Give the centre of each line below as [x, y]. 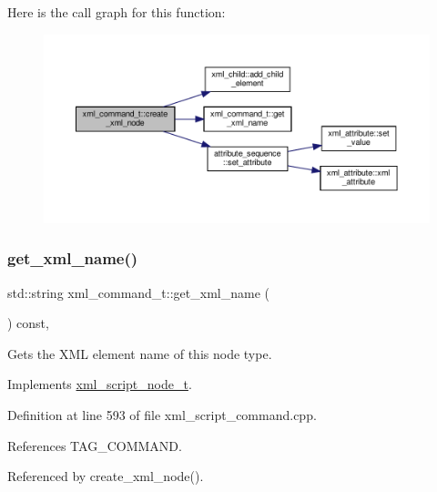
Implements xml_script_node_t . [100, 384]
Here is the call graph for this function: [117, 12]
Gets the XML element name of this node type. [140, 353]
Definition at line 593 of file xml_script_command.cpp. [162, 415]
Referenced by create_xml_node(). [106, 476]
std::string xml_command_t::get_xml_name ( [138, 292]
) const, [28, 323]
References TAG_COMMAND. [95, 445]
